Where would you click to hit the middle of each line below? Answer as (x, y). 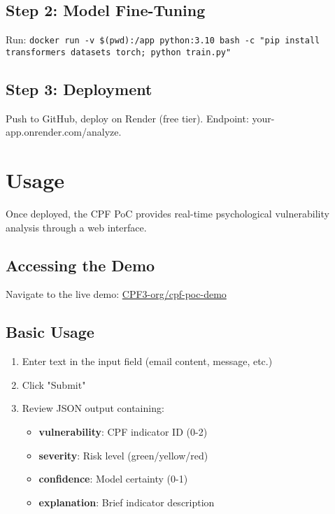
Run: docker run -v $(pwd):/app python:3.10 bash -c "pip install (163, 40)
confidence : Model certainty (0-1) (113, 479)
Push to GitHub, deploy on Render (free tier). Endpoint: (127, 118)
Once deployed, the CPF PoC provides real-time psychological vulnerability (167, 214)
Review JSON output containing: (93, 408)
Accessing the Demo (80, 265)
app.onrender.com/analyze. (64, 132)
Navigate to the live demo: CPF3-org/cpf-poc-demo (116, 294)
